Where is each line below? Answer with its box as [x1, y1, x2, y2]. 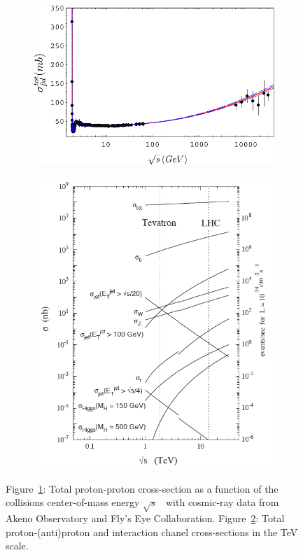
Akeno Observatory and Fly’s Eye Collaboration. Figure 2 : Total [6, 511, 285, 526]
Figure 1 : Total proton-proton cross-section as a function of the [6, 481, 279, 496]
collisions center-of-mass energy [6, 495, 140, 510]
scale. [6, 538, 29, 553]
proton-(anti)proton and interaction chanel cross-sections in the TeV [6, 524, 298, 539]
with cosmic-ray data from [165, 495, 279, 510]
